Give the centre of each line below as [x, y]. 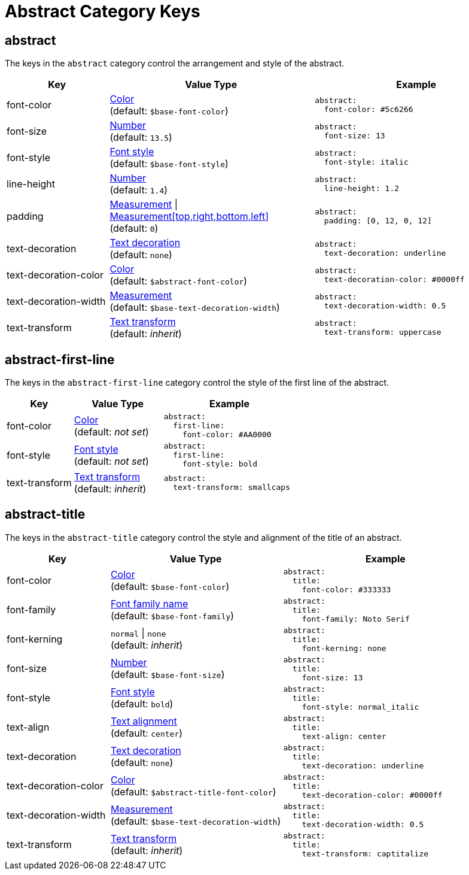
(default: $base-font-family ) [172, 616]
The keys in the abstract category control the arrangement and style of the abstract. [175, 63]
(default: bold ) [142, 704]
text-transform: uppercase [383, 332]
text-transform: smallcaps [232, 488]
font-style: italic [366, 162]
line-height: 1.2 [362, 189]
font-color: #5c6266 [368, 110]
